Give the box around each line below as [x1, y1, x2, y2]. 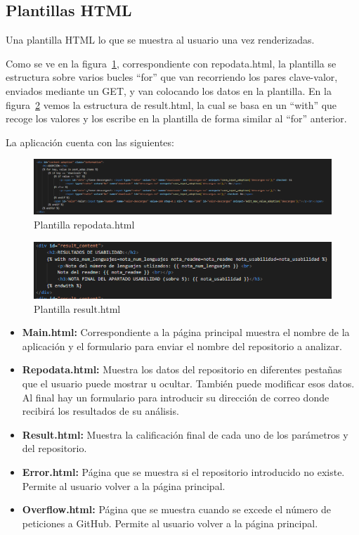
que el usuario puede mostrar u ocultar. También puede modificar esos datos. [22, 376, 355, 391]
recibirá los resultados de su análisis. [22, 404, 179, 418]
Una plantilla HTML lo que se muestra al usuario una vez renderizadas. [6, 32, 315, 47]
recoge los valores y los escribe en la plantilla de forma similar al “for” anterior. [6, 111, 347, 126]
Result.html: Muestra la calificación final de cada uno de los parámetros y [22, 427, 348, 441]
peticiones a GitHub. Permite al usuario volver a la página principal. [22, 515, 318, 530]
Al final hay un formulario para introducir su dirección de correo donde [22, 389, 329, 404]
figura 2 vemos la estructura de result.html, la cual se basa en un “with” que [6, 97, 337, 112]
